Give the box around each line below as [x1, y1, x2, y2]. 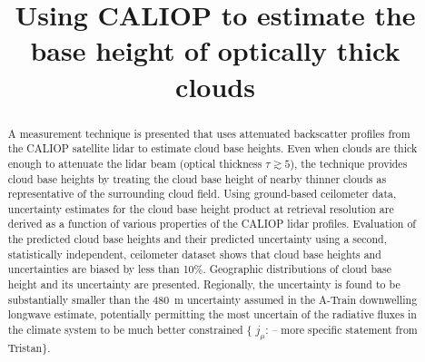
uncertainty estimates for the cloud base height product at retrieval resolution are [7, 201, 394, 216]
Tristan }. [7, 340, 51, 356]
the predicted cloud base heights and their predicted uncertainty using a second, [7, 231, 388, 247]
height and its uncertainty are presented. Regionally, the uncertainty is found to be [7, 277, 400, 292]
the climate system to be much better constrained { [7, 322, 252, 338]
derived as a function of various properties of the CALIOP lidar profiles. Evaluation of [7, 216, 417, 231]
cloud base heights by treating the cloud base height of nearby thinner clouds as [7, 171, 387, 186]
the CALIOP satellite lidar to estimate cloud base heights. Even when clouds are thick [7, 141, 418, 156]
